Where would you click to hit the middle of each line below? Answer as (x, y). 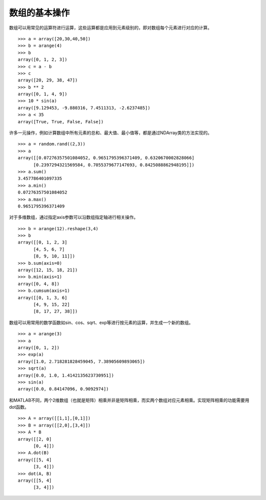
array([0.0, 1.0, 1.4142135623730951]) (66, 375)
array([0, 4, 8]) (39, 284)
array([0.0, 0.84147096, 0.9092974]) (64, 389)
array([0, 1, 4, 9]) (43, 94)
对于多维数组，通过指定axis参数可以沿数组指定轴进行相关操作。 (74, 217)
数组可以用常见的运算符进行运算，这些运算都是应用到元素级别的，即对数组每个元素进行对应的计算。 (110, 28)
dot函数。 (19, 407)
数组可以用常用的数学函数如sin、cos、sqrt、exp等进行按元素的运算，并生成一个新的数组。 (101, 322)
